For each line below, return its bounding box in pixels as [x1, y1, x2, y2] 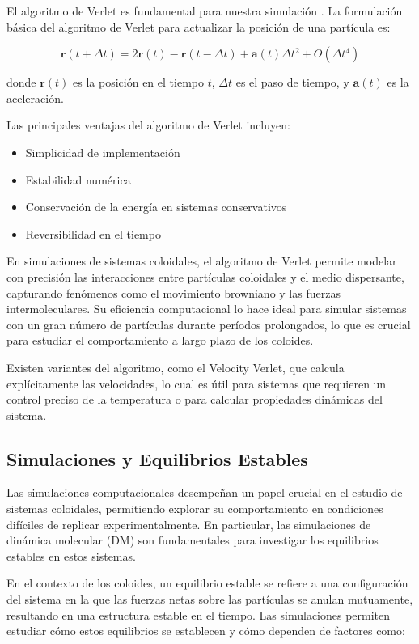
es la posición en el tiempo [73, 74, 204, 91]
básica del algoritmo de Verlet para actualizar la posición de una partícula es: [6, 18, 391, 35]
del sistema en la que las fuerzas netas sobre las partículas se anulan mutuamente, [6, 591, 413, 608]
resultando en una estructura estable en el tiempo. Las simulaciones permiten [6, 606, 391, 623]
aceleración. [6, 89, 64, 106]
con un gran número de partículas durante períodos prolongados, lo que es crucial [6, 316, 411, 333]
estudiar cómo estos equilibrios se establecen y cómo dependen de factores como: [6, 622, 405, 639]
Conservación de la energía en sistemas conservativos [25, 198, 287, 215]
